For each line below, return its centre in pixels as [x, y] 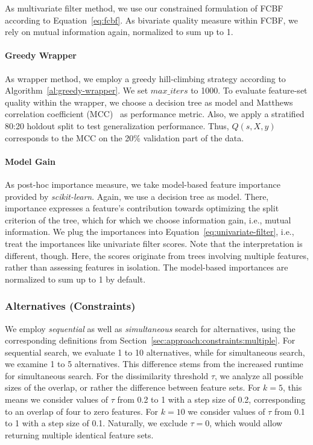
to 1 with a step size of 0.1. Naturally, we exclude [96, 423]
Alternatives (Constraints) [70, 306]
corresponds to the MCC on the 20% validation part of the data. [125, 137]
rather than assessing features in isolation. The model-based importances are [147, 267]
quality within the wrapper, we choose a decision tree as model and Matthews [149, 102]
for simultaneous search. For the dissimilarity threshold [107, 375]
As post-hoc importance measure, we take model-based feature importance [143, 184]
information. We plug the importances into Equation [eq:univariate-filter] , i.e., [150, 232]
